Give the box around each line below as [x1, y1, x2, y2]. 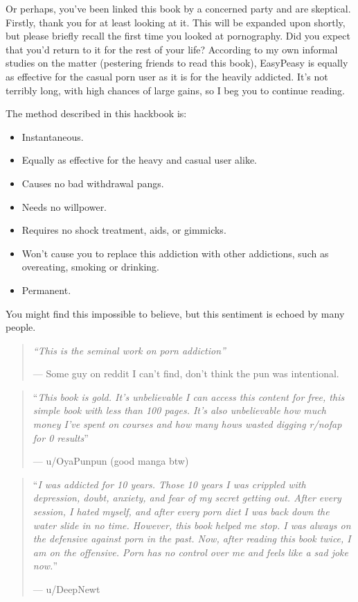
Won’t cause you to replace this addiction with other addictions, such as [21, 246, 329, 260]
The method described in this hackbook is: [6, 106, 187, 121]
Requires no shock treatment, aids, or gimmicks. [21, 223, 226, 237]
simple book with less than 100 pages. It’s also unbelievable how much [33, 403, 326, 418]
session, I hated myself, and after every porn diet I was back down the [33, 504, 330, 519]
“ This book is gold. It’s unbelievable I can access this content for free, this [33, 389, 345, 404]
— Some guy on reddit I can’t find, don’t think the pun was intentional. [33, 366, 339, 381]
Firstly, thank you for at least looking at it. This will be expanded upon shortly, [6, 15, 346, 29]
